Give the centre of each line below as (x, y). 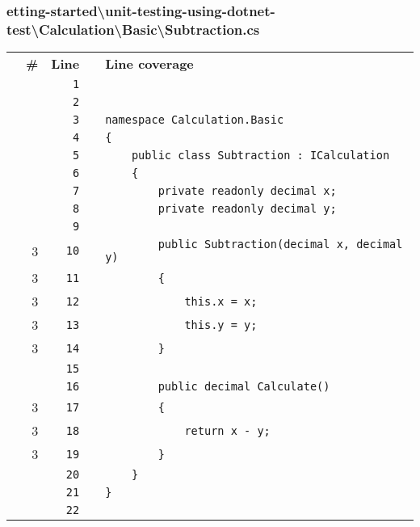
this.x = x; (221, 301)
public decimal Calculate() (244, 387)
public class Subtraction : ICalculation (260, 156)
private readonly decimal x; (247, 191)
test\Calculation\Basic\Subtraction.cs (133, 29)
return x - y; (227, 430)
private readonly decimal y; (247, 209)
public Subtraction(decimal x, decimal (280, 245)
